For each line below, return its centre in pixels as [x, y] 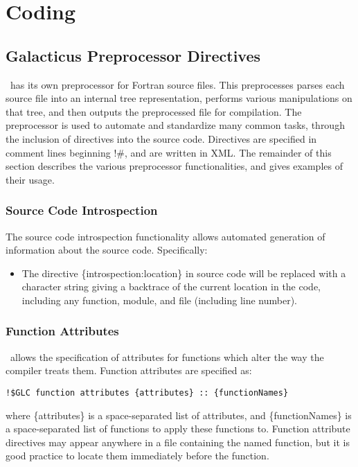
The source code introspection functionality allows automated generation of [165, 236]
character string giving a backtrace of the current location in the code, [171, 287]
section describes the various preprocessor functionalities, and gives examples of [174, 166]
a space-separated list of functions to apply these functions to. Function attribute [178, 429]
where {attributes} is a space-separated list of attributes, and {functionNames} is [179, 415]
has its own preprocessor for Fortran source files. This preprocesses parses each [177, 84]
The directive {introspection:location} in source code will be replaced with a [184, 273]
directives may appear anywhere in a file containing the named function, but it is [178, 442]
